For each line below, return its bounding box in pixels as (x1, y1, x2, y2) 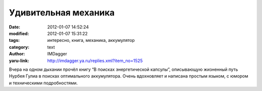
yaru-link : (9, 58, 29, 64)
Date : (9, 24, 20, 30)
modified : (9, 30, 29, 36)
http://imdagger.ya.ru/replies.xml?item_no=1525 (47, 58, 143, 64)
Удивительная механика (9, 7, 115, 18)
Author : (9, 51, 25, 57)
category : (9, 44, 30, 50)
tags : (9, 38, 20, 43)
